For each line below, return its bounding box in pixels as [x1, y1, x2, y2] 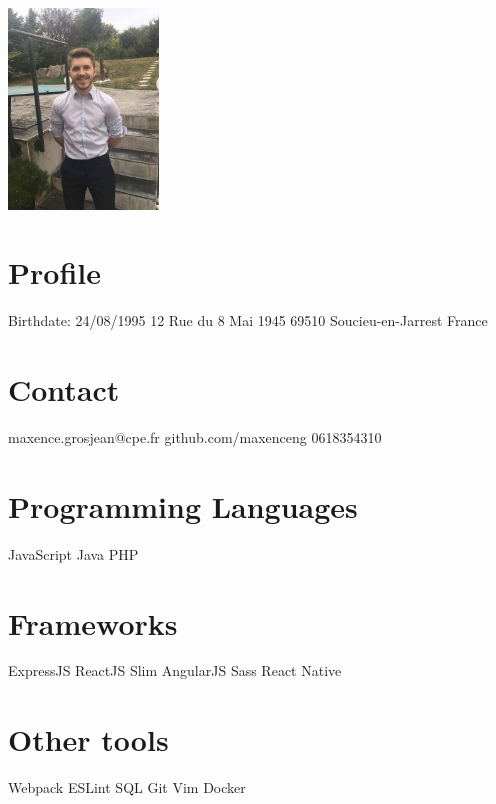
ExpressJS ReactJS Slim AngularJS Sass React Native [8, 660, 342, 681]
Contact [8, 369, 120, 410]
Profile [8, 252, 101, 293]
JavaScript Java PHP [8, 543, 139, 564]
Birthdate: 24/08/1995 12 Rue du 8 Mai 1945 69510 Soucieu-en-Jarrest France [8, 310, 488, 331]
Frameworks [8, 602, 178, 643]
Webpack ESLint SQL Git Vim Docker [8, 777, 246, 798]
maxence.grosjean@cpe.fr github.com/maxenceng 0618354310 [8, 427, 382, 447]
